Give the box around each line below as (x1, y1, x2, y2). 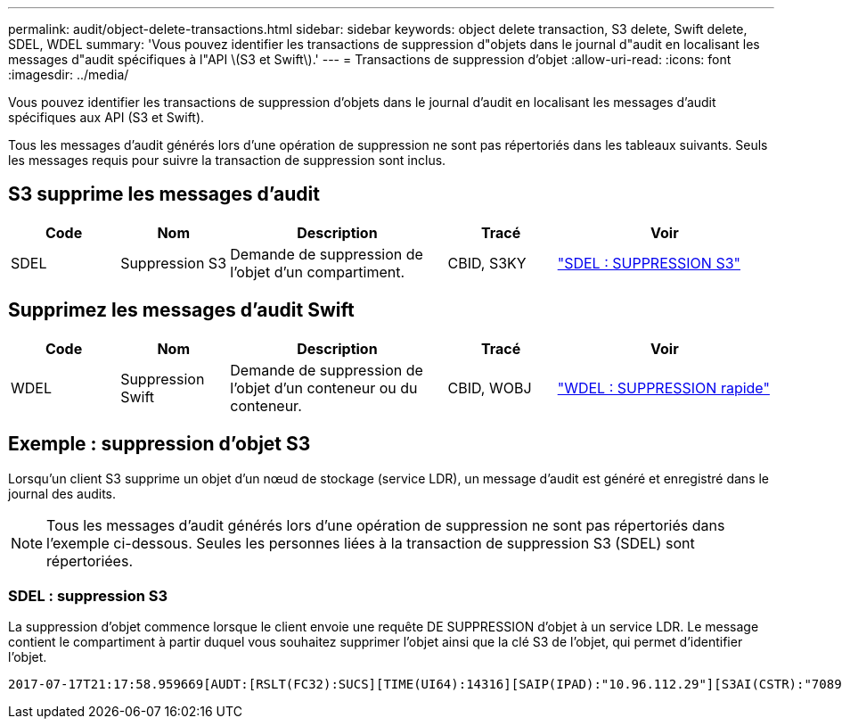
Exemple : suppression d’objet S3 (8, 433, 311, 456)
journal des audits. (8, 485, 117, 501)
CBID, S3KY (447, 253, 527, 272)
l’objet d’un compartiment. (230, 262, 405, 281)
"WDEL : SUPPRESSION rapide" (557, 378, 770, 397)
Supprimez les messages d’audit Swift (8, 299, 355, 322)
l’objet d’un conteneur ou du (230, 378, 418, 397)
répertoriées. (46, 551, 133, 570)
